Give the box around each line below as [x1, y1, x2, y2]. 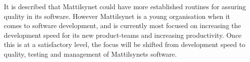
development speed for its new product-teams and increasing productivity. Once [4, 30, 242, 40]
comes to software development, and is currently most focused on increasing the [4, 20, 241, 31]
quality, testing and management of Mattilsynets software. [4, 48, 177, 59]
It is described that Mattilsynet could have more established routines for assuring [4, 1, 246, 11]
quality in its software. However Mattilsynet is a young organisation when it [4, 11, 231, 21]
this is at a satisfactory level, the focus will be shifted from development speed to [4, 39, 246, 49]
